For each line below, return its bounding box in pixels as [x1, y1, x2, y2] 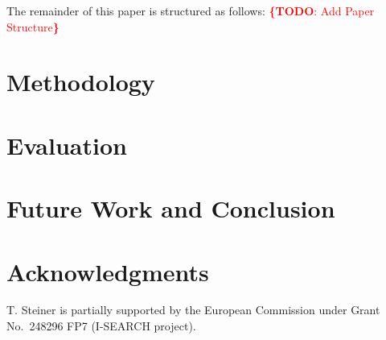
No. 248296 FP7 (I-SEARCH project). [6, 317, 196, 334]
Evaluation [6, 128, 127, 161]
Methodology [6, 65, 155, 98]
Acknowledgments [6, 255, 209, 288]
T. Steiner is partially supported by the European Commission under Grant [6, 301, 380, 318]
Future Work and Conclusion [6, 192, 335, 225]
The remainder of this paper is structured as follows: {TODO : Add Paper [6, 2, 375, 19]
